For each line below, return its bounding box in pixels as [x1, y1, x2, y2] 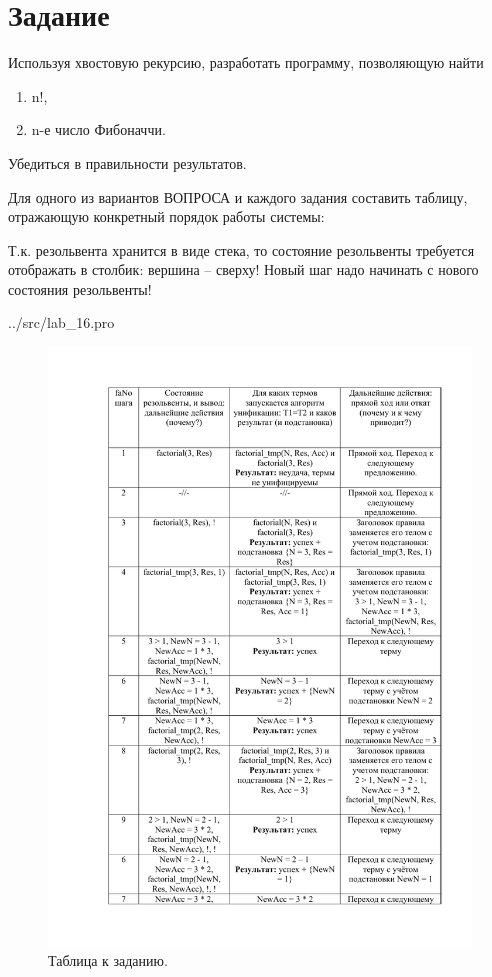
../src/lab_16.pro [8, 312, 115, 333]
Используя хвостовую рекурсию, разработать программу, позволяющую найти [8, 52, 484, 73]
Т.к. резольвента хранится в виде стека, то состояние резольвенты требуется [8, 239, 475, 260]
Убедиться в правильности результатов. [8, 152, 247, 173]
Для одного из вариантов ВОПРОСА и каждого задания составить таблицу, [8, 186, 468, 207]
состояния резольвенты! [8, 278, 152, 299]
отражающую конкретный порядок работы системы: [8, 206, 325, 227]
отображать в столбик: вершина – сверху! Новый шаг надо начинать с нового [8, 259, 479, 280]
